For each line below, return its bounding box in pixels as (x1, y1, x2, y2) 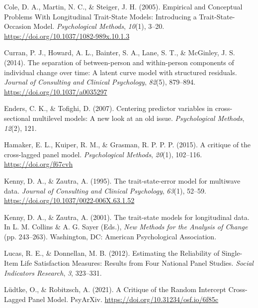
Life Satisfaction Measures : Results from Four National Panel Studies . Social (20, 258, 254, 268)
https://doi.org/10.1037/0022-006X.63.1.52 (4, 195, 135, 205)
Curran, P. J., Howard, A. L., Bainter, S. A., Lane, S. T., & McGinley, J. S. (4, 47, 235, 58)
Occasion (4, 21, 31, 31)
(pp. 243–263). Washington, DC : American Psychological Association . (4, 231, 217, 241)
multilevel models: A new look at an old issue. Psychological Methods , (32, 112, 245, 123)
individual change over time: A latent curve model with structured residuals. (4, 67, 237, 77)
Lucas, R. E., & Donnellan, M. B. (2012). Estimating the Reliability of (4, 248, 220, 258)
